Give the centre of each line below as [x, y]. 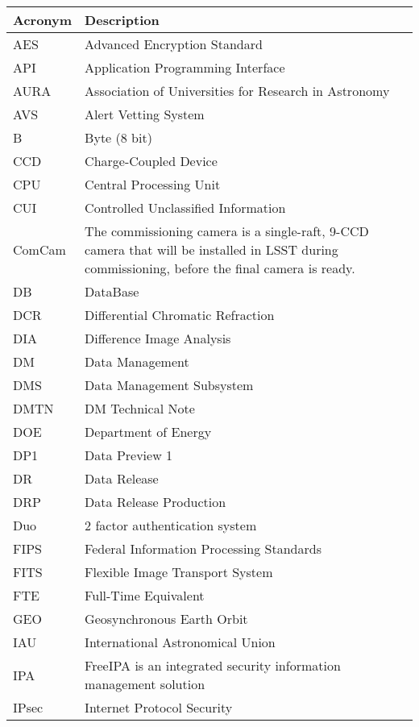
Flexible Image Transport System [179, 572]
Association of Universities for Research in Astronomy [237, 91]
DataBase [112, 291]
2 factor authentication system [171, 525]
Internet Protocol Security [159, 707]
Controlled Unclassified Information [185, 208]
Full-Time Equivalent [145, 595]
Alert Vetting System [145, 114]
